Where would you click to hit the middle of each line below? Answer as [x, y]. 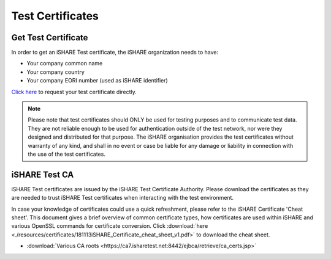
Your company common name [65, 64]
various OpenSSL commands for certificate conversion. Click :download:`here [110, 226]
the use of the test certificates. [67, 154]
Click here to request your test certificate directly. [74, 92]
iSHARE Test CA [43, 174]
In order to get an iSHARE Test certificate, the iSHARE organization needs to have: [115, 53]
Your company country [56, 72]
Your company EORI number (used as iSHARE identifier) [97, 81]
